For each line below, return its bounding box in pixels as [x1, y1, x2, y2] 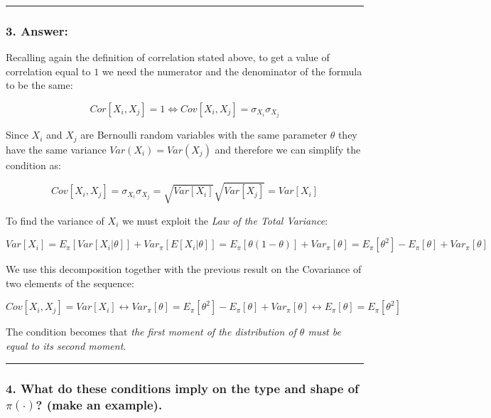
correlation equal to [6, 63, 91, 78]
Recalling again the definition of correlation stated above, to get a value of [6, 50, 330, 65]
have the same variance [6, 141, 107, 156]
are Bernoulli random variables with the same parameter [80, 127, 327, 142]
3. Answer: [6, 21, 68, 39]
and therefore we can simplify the [215, 141, 361, 156]
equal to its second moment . [6, 338, 126, 353]
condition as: [6, 157, 61, 172]
